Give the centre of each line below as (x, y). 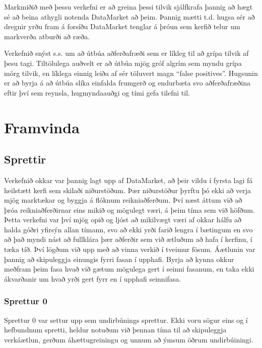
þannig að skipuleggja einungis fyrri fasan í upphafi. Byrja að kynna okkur (119, 259)
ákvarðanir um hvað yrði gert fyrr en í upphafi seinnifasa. (93, 278)
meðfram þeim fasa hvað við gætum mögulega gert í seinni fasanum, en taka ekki (129, 269)
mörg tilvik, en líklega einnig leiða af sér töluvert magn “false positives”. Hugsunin (131, 73)
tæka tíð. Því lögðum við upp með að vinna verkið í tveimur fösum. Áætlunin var (130, 249)
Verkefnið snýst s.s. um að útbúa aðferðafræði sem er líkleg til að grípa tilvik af (126, 53)
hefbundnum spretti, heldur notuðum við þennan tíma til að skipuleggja (115, 330)
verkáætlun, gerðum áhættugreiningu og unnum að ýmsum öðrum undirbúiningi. (129, 339)
